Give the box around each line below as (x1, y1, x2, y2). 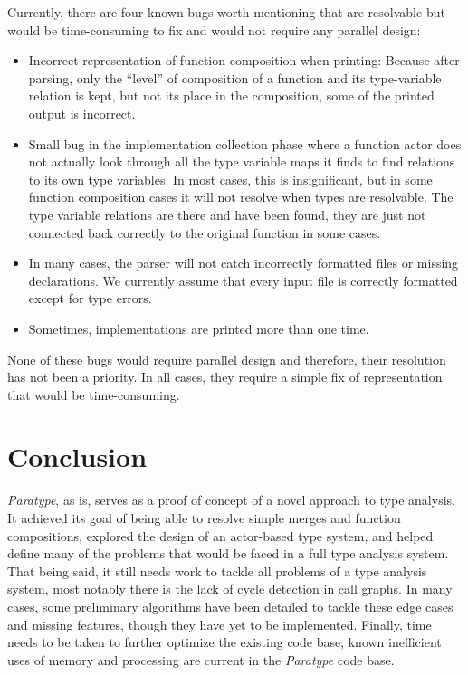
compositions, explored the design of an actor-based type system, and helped (7, 526, 434, 545)
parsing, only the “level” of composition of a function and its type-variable (28, 68, 442, 87)
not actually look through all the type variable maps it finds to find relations (28, 152, 455, 171)
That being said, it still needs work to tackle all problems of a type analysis (7, 561, 427, 580)
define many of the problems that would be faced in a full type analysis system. (7, 544, 449, 563)
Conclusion (7, 438, 148, 475)
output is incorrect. (28, 103, 136, 122)
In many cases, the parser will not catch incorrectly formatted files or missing (28, 253, 459, 272)
